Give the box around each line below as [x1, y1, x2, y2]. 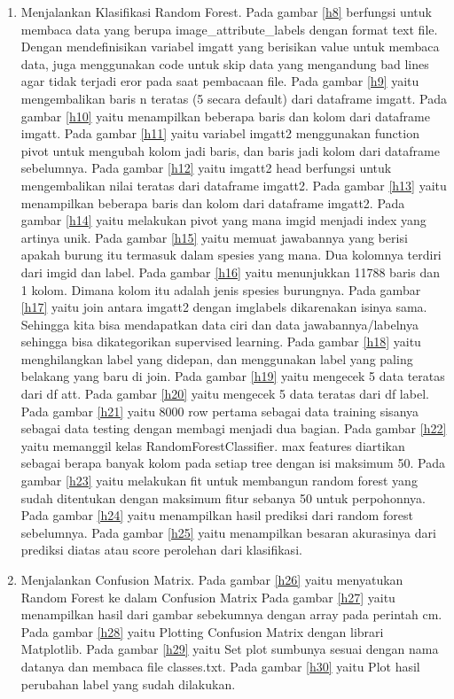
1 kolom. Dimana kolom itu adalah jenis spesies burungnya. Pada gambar [20, 280, 421, 299]
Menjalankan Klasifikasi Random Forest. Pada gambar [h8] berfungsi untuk [20, 3, 432, 20]
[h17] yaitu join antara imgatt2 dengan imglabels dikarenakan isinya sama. [20, 298, 427, 316]
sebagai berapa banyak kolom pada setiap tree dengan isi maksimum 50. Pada [20, 454, 445, 472]
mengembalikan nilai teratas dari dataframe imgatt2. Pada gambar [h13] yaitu [20, 175, 447, 194]
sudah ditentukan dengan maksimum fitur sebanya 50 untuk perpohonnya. [20, 488, 426, 507]
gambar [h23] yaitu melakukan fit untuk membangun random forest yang [20, 471, 418, 490]
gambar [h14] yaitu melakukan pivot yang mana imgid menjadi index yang [20, 211, 427, 229]
